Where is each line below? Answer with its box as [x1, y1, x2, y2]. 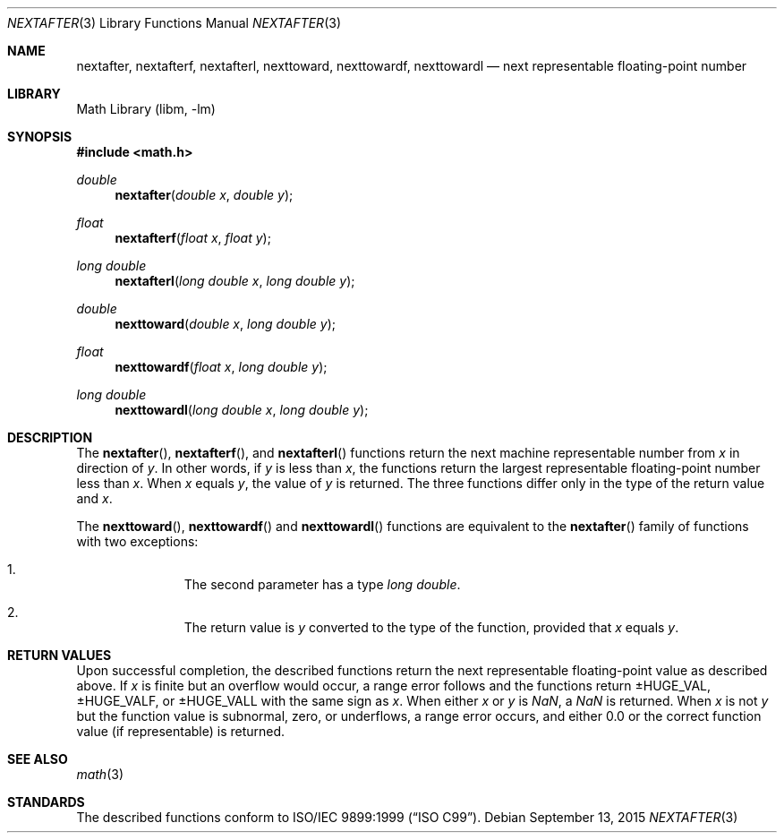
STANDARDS [7, 794, 85, 810]
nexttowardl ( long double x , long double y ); [115, 402, 369, 417]
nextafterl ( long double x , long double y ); [115, 273, 355, 288]
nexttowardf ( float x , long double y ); [115, 359, 328, 374]
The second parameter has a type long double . [183, 577, 461, 592]
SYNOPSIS [7, 129, 72, 144]
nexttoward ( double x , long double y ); [115, 316, 337, 331]
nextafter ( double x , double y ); [115, 187, 294, 202]
